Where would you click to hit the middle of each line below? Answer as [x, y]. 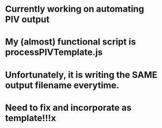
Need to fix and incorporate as [68, 108]
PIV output [27, 19]
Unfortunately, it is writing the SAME [81, 75]
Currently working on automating [75, 9]
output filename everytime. [62, 85]
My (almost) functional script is [71, 42]
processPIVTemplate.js [54, 52]
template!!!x [31, 118]
